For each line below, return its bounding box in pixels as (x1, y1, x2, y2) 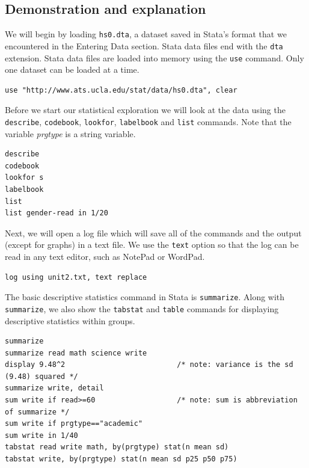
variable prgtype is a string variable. (5, 127, 136, 140)
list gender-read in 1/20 (5, 209, 108, 218)
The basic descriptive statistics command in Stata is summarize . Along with (5, 291, 285, 303)
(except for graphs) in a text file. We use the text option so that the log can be (5, 238, 299, 251)
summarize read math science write (5, 348, 147, 357)
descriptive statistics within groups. (5, 314, 135, 327)
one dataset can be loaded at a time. (5, 63, 139, 76)
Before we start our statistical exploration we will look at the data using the (5, 103, 286, 116)
